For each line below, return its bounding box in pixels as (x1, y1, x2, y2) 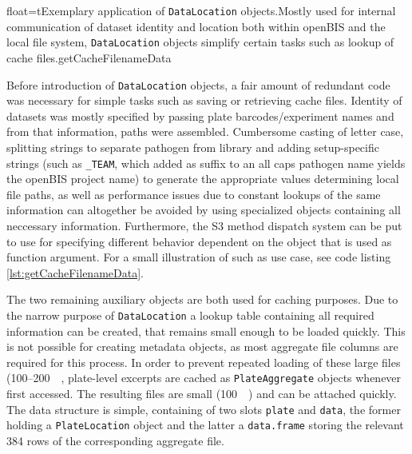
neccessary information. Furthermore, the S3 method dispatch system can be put (6, 217, 402, 233)
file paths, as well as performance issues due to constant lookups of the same (6, 185, 381, 202)
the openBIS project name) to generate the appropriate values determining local (6, 170, 399, 187)
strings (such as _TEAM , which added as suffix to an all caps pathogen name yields (6, 154, 406, 171)
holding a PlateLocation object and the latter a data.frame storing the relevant (6, 416, 404, 433)
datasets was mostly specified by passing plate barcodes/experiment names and (6, 107, 394, 124)
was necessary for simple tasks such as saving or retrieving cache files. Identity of (6, 92, 402, 109)
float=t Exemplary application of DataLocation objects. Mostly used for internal (6, 2, 396, 18)
